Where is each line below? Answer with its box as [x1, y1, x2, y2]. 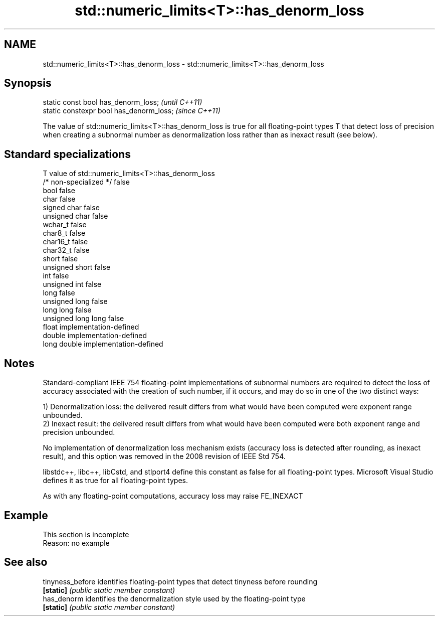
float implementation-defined [43, 323, 139, 332]
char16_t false [43, 237, 88, 246]
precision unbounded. [43, 428, 115, 437]
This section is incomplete [43, 530, 129, 539]
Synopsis [4, 77, 52, 90]
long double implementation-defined [43, 340, 163, 349]
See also [4, 556, 48, 569]
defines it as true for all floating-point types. [43, 476, 188, 485]
